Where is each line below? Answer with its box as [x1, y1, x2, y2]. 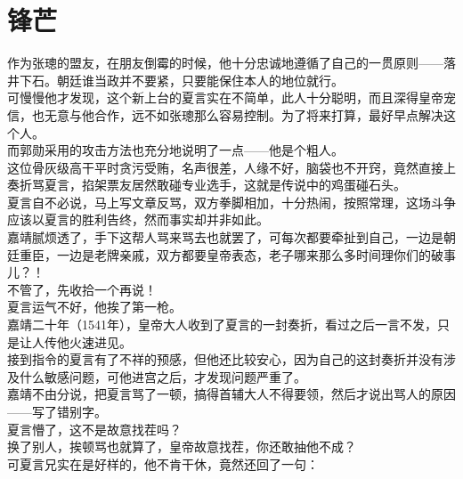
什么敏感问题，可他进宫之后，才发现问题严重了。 [19, 367, 306, 386]
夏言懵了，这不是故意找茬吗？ [7, 419, 182, 438]
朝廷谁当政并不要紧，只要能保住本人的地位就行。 [56, 70, 344, 89]
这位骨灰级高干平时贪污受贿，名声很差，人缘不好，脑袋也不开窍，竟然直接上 [7, 158, 456, 176]
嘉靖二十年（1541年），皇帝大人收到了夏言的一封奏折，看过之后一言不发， [7, 315, 437, 334]
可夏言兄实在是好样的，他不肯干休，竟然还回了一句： [7, 454, 319, 473]
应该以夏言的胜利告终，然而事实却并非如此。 [7, 210, 269, 229]
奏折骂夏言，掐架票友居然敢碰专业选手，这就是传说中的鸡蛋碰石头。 [7, 175, 406, 194]
